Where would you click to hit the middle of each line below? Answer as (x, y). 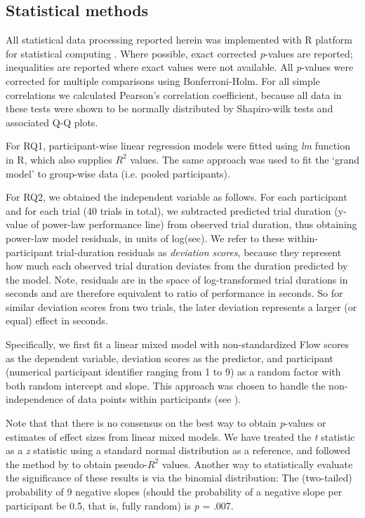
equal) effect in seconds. (57, 320)
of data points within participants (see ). (154, 399)
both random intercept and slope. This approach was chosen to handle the (166, 385)
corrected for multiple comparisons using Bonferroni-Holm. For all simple (163, 80)
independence (35, 399)
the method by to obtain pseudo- (77, 464)
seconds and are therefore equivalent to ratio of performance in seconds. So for (174, 293)
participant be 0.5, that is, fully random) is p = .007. (120, 505)
